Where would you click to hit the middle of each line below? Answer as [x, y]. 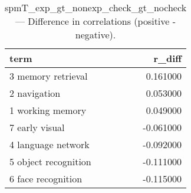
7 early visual [37, 127]
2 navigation [35, 93]
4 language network [50, 144]
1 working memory [48, 110]
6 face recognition [46, 179]
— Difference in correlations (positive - [96, 21]
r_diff [168, 58]
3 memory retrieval [49, 76]
